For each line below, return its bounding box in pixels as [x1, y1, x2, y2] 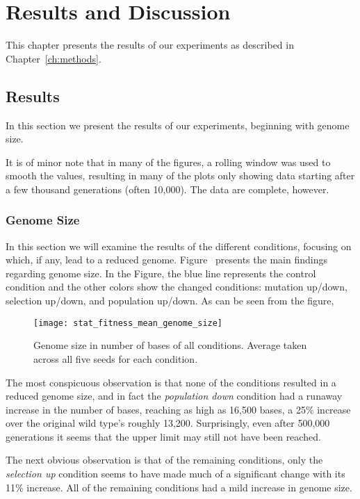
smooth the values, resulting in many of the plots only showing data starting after [6, 168, 355, 183]
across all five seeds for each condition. [33, 351, 198, 366]
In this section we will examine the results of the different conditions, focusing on [6, 238, 352, 253]
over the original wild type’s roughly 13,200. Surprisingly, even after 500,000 [6, 416, 330, 430]
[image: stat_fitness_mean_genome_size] [33, 318, 223, 328]
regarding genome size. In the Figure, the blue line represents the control [6, 265, 316, 280]
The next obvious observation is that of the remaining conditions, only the [6, 452, 323, 467]
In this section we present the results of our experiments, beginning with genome [6, 117, 350, 132]
